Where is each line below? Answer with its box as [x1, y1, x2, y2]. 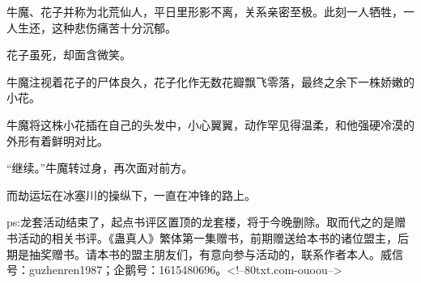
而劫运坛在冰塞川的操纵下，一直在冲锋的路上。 [6, 186, 256, 203]
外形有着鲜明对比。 [6, 132, 108, 149]
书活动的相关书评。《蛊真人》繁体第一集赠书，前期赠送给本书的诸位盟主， [6, 229, 398, 246]
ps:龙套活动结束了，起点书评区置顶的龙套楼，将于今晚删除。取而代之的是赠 [6, 213, 406, 230]
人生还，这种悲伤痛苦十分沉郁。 [6, 19, 176, 36]
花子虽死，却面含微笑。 [6, 46, 131, 63]
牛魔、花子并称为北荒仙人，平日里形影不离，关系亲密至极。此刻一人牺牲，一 [6, 3, 415, 19]
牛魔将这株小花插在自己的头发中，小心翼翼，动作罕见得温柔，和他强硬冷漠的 [6, 116, 415, 133]
